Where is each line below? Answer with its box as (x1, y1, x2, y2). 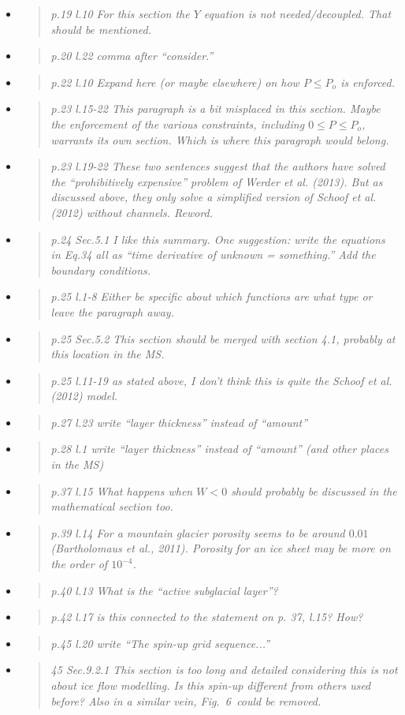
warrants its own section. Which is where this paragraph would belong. (50, 131, 389, 148)
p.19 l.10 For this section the (50, 6, 190, 21)
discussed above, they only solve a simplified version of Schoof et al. (50, 189, 377, 205)
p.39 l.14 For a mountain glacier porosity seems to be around (50, 524, 345, 541)
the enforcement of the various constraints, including (50, 115, 305, 132)
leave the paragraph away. (50, 303, 174, 320)
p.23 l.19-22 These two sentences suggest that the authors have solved (50, 158, 385, 174)
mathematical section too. (50, 498, 173, 515)
